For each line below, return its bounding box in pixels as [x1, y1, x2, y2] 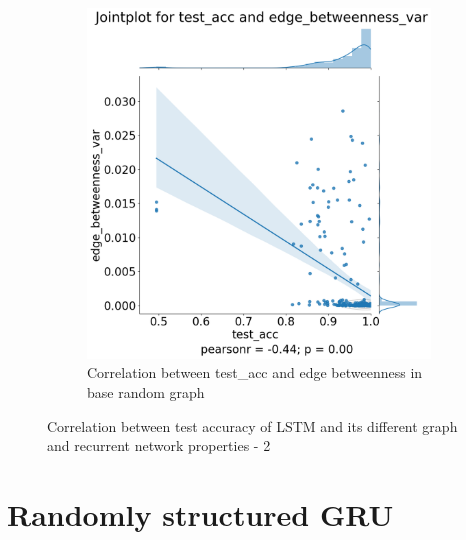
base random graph [87, 382, 205, 403]
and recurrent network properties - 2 [47, 435, 271, 456]
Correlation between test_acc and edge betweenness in [87, 362, 423, 383]
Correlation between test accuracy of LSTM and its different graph [47, 415, 458, 436]
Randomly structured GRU [7, 494, 394, 534]
